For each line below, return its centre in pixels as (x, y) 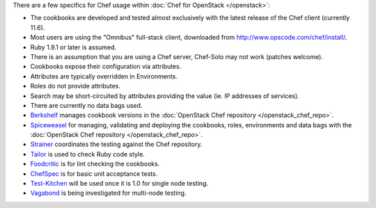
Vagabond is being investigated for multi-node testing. (108, 193)
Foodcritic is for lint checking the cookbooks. (95, 164)
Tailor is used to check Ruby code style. (88, 154)
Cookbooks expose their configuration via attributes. (106, 67)
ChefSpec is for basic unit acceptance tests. (94, 173)
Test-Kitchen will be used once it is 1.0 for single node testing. (119, 184)
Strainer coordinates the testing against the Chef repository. (116, 144)
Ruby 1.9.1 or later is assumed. (73, 47)
